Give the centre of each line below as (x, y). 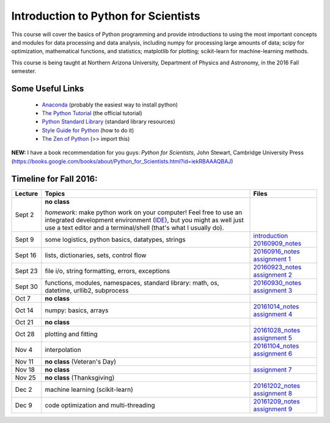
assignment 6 (273, 353)
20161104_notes (276, 346)
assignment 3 (273, 290)
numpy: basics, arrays (77, 310)
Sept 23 (26, 271)
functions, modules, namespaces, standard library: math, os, (132, 283)
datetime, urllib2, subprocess (87, 290)
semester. (24, 71)
